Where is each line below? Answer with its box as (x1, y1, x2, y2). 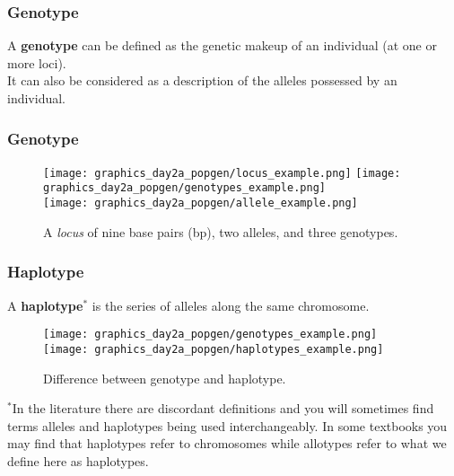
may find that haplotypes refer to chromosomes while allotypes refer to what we (7, 434, 447, 453)
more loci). (7, 53, 66, 72)
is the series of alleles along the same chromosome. (92, 295, 370, 314)
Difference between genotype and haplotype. (43, 368, 286, 387)
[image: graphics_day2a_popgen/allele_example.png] (43, 197, 358, 210)
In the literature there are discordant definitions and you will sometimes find (12, 399, 434, 418)
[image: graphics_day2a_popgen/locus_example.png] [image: (43, 166, 401, 180)
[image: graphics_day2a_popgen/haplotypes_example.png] (43, 342, 384, 356)
